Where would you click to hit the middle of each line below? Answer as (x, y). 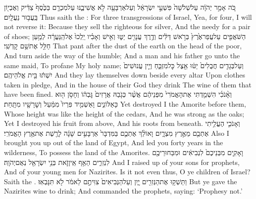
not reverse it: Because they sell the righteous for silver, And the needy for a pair (127, 26)
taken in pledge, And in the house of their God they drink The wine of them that (128, 84)
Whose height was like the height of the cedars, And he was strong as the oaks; (124, 113)
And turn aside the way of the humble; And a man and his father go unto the (122, 55)
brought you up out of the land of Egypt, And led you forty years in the (114, 142)
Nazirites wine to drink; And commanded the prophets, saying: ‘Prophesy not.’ (123, 191)
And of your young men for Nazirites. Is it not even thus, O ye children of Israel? (127, 172)
